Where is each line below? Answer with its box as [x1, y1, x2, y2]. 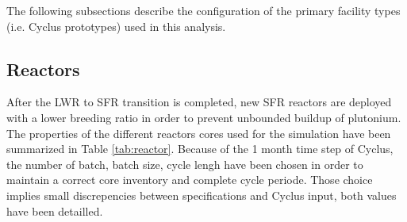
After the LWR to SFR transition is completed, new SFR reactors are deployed [6, 94, 392, 110]
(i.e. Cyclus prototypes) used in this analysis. [6, 17, 226, 34]
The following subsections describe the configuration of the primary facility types [6, 2, 401, 18]
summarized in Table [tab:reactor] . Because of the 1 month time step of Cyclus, [6, 140, 394, 157]
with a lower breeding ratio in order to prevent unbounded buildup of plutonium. [6, 109, 401, 125]
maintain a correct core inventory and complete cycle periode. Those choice [6, 171, 373, 188]
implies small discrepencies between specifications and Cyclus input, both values [6, 186, 397, 203]
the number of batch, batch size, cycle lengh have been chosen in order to [6, 155, 363, 172]
